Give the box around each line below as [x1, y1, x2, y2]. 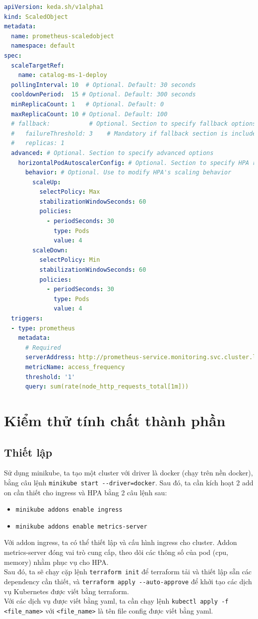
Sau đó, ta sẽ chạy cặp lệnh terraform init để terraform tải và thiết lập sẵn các [4, 566, 252, 577]
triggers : [11, 315, 43, 322]
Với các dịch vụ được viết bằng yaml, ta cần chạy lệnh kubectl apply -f [4, 596, 229, 606]
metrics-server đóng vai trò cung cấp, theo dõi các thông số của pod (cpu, [4, 547, 228, 557]
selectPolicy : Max [39, 188, 100, 196]
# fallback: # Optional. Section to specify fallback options [11, 120, 257, 128]
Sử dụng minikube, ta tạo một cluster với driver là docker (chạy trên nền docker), [4, 467, 253, 478]
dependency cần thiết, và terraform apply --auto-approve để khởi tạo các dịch [4, 576, 252, 586]
